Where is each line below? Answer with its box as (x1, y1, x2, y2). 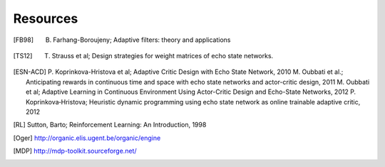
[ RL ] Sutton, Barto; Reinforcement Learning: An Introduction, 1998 (13, 121, 207, 129)
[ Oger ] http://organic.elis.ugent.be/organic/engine (13, 134, 161, 142)
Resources (13, 11, 78, 26)
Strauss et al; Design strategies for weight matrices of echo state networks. (51, 51, 274, 60)
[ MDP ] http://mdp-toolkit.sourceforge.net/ (13, 146, 137, 156)
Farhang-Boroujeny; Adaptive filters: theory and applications (52, 36, 231, 44)
